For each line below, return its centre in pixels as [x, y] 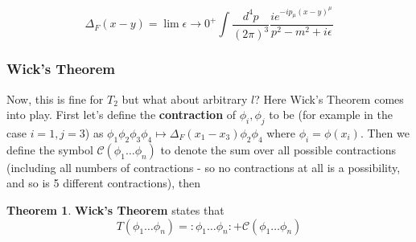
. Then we [385, 132]
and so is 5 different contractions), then [104, 183]
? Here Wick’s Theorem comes [329, 98]
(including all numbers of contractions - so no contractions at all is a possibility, [204, 167]
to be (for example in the [331, 115]
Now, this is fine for [55, 98]
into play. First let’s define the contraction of [122, 115]
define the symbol [50, 149]
